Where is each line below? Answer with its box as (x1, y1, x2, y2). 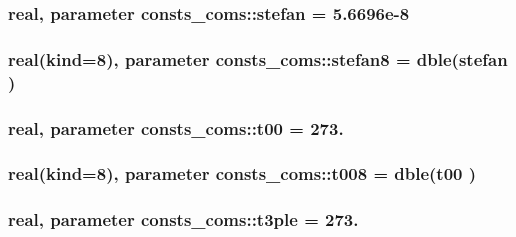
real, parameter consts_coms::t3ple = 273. (8, 207, 359, 232)
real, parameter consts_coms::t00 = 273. (8, 115, 344, 140)
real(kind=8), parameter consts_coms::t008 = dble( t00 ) (8, 161, 477, 186)
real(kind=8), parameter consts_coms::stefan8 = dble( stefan (8, 46, 508, 71)
